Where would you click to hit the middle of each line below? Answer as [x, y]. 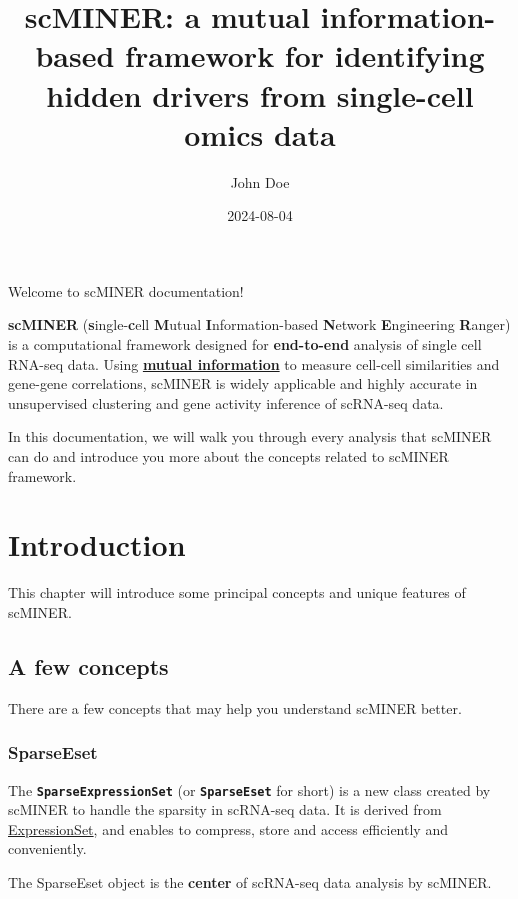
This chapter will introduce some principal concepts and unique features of [237, 592]
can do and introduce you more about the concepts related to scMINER [228, 456]
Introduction [97, 544]
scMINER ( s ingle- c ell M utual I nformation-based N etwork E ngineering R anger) [259, 324]
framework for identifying [305, 55]
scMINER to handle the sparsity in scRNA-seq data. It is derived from [225, 809]
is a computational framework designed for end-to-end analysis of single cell [245, 344]
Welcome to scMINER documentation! [126, 290]
